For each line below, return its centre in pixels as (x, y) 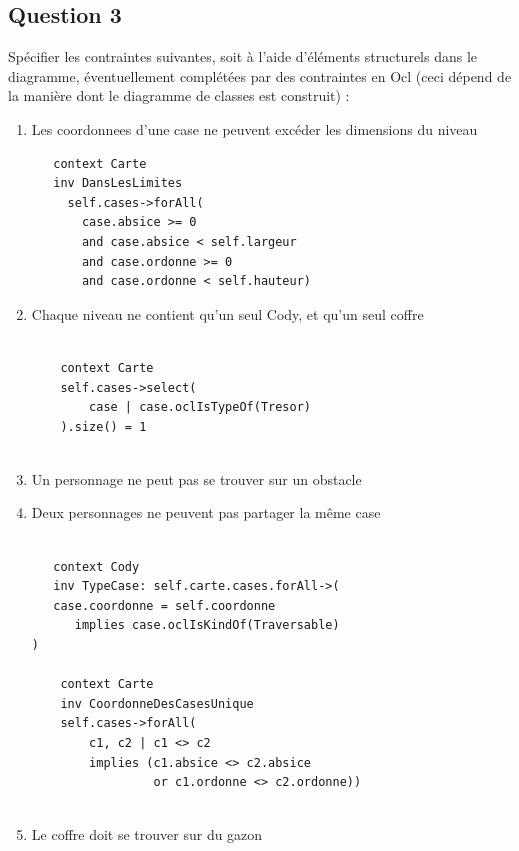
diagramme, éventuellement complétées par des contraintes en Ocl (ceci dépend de (260, 75)
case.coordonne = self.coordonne (164, 605)
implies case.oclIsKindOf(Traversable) (207, 625)
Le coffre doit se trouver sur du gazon (147, 834)
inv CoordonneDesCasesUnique (157, 703)
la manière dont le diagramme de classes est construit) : (179, 95)
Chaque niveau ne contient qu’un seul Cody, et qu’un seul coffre (227, 313)
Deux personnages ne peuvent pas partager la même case (206, 512)
